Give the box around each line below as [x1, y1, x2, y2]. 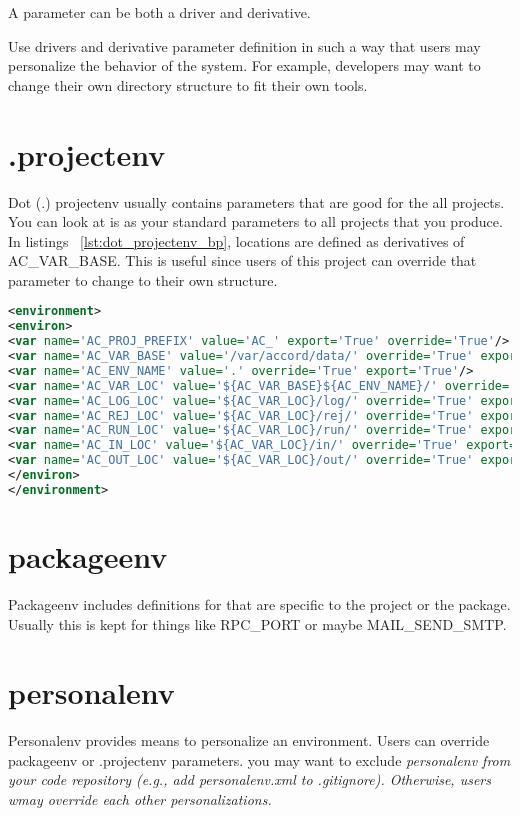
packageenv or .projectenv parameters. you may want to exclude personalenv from [8, 749, 511, 770]
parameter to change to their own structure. [8, 269, 278, 290]
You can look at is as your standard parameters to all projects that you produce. [8, 211, 503, 232]
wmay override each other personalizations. [8, 789, 272, 810]
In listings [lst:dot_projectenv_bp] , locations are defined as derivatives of [8, 230, 465, 251]
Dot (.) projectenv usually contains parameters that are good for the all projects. [8, 191, 505, 212]
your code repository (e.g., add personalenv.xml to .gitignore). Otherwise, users [8, 769, 491, 790]
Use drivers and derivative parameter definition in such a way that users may [8, 35, 481, 56]
